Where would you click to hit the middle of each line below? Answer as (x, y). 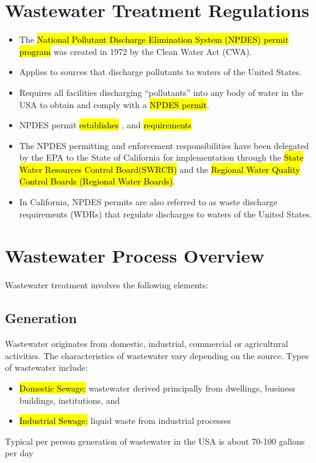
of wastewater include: (46, 367)
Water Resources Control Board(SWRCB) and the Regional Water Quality (160, 169)
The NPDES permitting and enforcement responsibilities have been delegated (164, 145)
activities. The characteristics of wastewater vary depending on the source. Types (157, 355)
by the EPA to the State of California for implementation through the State (161, 157)
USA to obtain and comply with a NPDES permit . (114, 104)
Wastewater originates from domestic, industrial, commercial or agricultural (147, 344)
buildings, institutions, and (70, 400)
